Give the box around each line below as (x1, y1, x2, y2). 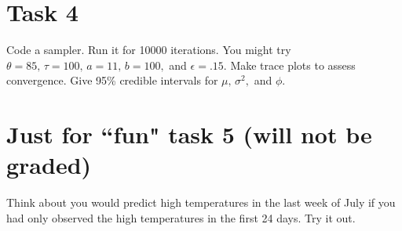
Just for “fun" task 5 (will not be (6, 118, 372, 150)
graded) (6, 149, 92, 181)
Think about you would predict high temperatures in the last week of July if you (6, 194, 396, 211)
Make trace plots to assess (230, 56, 356, 73)
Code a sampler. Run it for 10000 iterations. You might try (6, 42, 291, 58)
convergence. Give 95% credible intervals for (6, 72, 218, 88)
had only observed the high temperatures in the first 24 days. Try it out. (6, 209, 356, 226)
